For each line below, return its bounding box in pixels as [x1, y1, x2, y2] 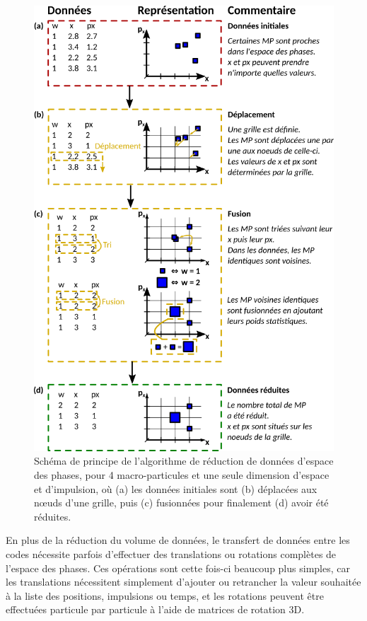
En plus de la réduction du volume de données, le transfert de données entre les [6, 533, 350, 547]
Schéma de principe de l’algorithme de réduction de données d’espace [34, 453, 334, 468]
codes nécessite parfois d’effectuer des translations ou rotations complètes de [6, 546, 337, 561]
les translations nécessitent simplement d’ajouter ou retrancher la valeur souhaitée [6, 574, 361, 589]
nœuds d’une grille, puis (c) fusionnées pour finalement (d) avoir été [34, 495, 329, 510]
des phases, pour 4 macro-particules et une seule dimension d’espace [34, 467, 330, 482]
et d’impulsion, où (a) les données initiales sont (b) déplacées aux [34, 481, 318, 496]
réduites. [34, 509, 71, 523]
